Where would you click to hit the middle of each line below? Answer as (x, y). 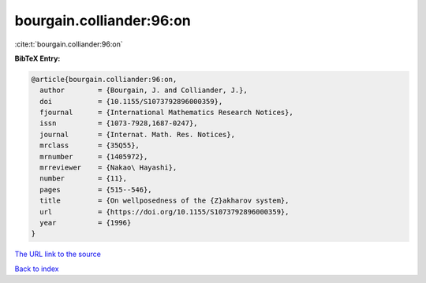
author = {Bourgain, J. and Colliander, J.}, (144, 90)
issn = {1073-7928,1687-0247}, (119, 123)
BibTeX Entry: (37, 58)
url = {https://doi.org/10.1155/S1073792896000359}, (164, 212)
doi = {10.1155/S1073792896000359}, (131, 101)
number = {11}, (84, 179)
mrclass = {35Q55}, (90, 145)
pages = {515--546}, (96, 190)
